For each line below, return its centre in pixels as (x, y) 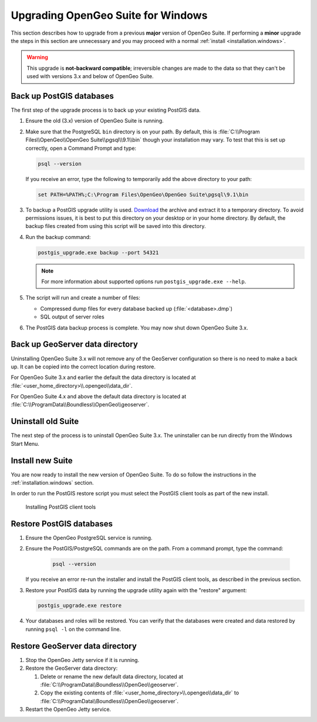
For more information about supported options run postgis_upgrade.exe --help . (144, 281)
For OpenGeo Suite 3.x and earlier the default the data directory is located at (103, 377)
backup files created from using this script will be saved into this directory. (116, 226)
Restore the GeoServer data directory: (72, 668)
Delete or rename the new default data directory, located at (112, 676)
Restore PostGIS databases (62, 524)
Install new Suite (42, 460)
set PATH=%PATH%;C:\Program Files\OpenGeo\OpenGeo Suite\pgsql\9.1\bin (143, 194)
